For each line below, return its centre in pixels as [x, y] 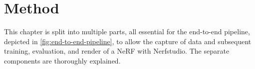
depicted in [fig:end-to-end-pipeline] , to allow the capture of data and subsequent [128, 41]
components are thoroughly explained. [62, 60]
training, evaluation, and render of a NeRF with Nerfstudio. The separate [117, 51]
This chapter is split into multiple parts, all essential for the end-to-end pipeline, [127, 32]
